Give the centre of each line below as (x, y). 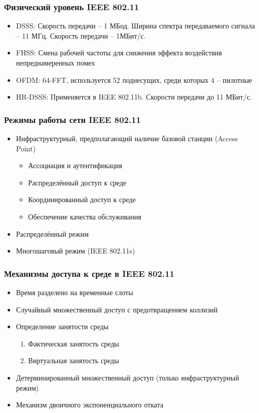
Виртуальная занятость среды (73, 360)
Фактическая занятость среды (73, 343)
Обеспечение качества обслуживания (85, 216)
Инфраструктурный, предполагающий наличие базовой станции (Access (127, 138)
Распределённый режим (52, 233)
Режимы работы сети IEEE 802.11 (72, 119)
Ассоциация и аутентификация (75, 165)
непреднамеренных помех (55, 62)
